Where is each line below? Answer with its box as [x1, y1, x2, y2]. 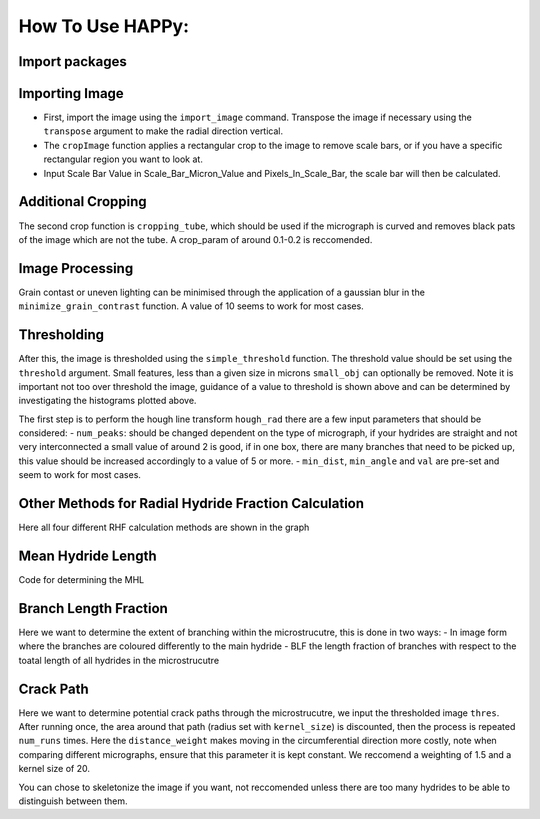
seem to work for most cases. [18, 469, 142, 481]
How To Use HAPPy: [18, 15, 190, 37]
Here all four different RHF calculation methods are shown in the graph [18, 521, 310, 534]
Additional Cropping [18, 193, 147, 210]
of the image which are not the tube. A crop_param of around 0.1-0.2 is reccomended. [18, 233, 373, 245]
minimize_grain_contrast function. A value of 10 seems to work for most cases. [18, 300, 364, 312]
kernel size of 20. [18, 763, 90, 775]
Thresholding [18, 326, 105, 344]
